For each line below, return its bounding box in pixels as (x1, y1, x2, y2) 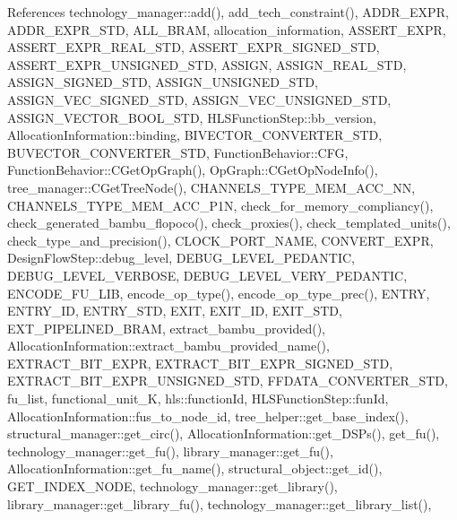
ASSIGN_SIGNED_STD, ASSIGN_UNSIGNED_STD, (7, 73, 318, 91)
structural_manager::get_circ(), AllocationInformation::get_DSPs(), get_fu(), (7, 424, 440, 443)
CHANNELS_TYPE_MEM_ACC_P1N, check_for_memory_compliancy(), (7, 195, 434, 214)
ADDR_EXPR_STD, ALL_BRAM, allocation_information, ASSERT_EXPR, (7, 20, 446, 39)
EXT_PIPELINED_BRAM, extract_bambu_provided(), (7, 318, 325, 337)
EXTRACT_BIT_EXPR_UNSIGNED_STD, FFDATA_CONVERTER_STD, (7, 371, 448, 390)
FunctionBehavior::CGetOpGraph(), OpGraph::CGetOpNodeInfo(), (7, 160, 378, 179)
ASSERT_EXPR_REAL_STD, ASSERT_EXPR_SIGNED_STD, (7, 38, 380, 56)
